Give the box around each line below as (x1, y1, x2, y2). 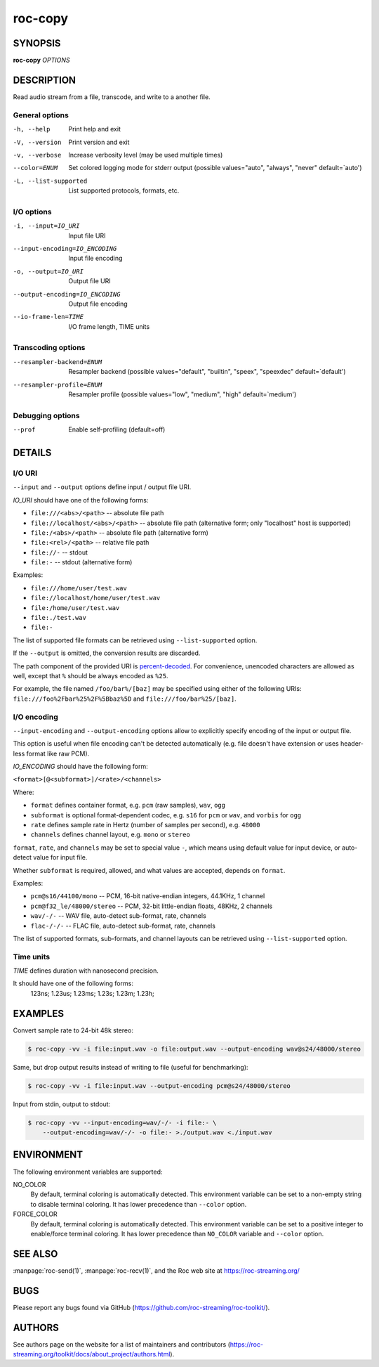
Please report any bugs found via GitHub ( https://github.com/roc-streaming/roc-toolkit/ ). (13, 1303, 270, 1311)
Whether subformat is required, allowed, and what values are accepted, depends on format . (13, 866, 286, 874)
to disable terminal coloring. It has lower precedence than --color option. (30, 1200, 247, 1208)
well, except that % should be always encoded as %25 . (13, 671, 168, 680)
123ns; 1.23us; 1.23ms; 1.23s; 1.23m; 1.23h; (30, 989, 154, 997)
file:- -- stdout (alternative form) (30, 558, 133, 566)
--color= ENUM (13, 164, 58, 172)
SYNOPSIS (13, 37, 61, 49)
